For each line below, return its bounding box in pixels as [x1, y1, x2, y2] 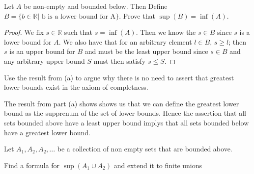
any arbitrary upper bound [4, 55, 85, 66]
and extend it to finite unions [113, 160, 202, 170]
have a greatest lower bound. [4, 127, 90, 137]
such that [64, 27, 93, 37]
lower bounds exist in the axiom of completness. [4, 82, 148, 92]
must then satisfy [93, 55, 146, 66]
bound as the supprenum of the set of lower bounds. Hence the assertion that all [4, 108, 246, 118]
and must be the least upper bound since [85, 46, 208, 56]
